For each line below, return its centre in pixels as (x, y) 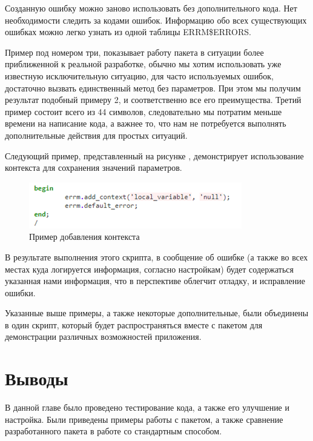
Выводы (37, 378)
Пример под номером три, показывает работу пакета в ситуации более (134, 52)
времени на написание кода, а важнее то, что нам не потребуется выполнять (146, 123)
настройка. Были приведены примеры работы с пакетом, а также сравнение (144, 419)
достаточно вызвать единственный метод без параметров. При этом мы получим (153, 88)
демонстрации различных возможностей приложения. (103, 337)
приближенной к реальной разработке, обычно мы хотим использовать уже (143, 64)
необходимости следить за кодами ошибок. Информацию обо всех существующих (156, 20)
